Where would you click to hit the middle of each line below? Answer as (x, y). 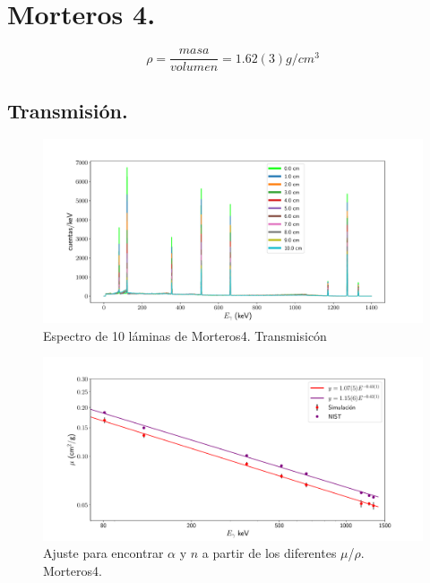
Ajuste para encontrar (103, 553)
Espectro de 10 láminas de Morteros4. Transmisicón (185, 335)
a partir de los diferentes (269, 553)
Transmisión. (68, 110)
